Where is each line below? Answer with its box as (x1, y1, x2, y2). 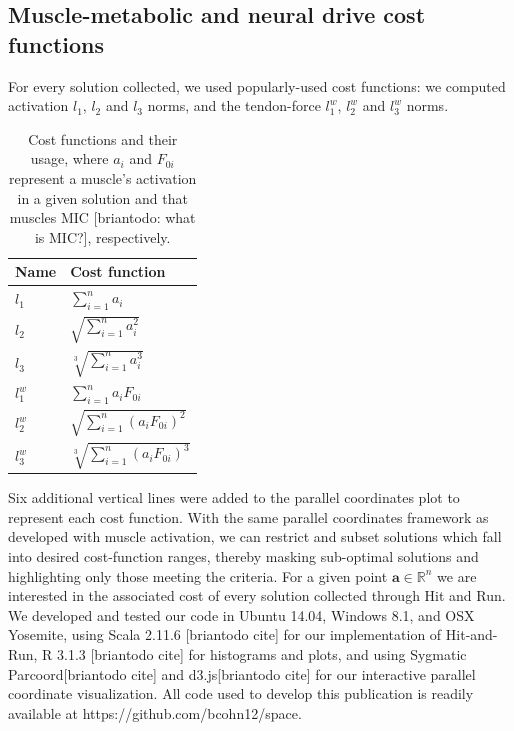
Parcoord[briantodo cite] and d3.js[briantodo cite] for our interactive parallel (8, 663, 476, 684)
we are (437, 565, 477, 586)
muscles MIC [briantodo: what (9, 207, 196, 228)
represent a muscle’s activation (9, 167, 197, 188)
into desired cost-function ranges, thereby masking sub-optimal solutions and (8, 545, 479, 566)
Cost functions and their (28, 128, 178, 149)
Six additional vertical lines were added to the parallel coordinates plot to (8, 487, 460, 508)
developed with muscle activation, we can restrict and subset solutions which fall (8, 526, 502, 547)
